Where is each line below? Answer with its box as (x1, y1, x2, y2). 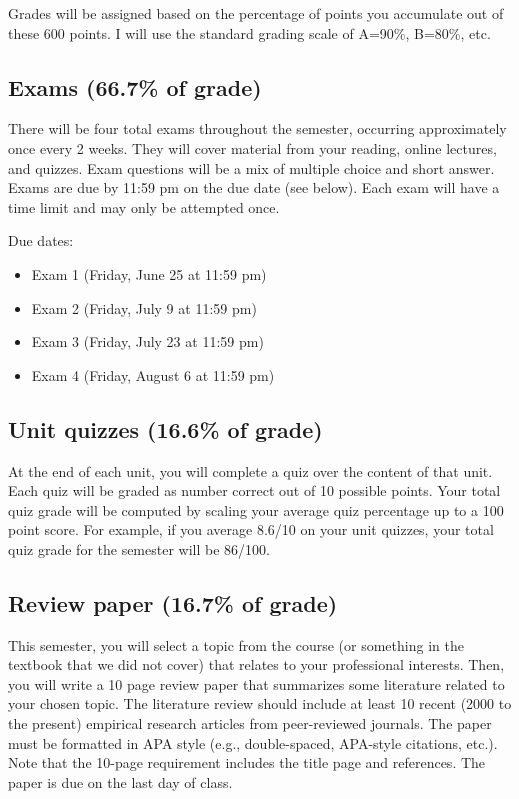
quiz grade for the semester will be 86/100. (8, 538, 270, 559)
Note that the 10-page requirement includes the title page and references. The (8, 752, 486, 773)
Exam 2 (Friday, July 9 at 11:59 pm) (31, 297, 257, 318)
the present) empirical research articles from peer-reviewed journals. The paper (8, 713, 492, 734)
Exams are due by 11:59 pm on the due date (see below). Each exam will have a (8, 177, 500, 198)
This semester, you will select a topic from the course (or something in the (8, 634, 464, 655)
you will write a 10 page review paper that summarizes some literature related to (8, 673, 505, 694)
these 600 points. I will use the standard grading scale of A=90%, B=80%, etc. (8, 22, 491, 43)
